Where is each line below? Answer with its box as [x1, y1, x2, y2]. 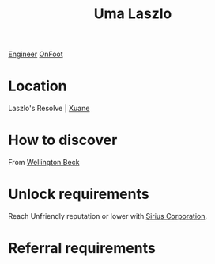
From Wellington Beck [8, 158, 80, 167]
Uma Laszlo [93, 5, 172, 23]
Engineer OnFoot [8, 49, 63, 59]
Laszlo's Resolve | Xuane [8, 104, 90, 113]
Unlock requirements [8, 186, 149, 203]
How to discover [8, 132, 118, 149]
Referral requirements [8, 239, 156, 258]
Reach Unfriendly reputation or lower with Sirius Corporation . [8, 212, 208, 220]
